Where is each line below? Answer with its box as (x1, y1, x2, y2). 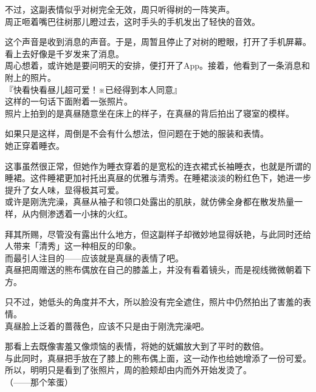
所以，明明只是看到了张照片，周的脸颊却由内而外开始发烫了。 (5, 363, 252, 376)
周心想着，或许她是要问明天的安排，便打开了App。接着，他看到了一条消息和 (5, 59, 311, 72)
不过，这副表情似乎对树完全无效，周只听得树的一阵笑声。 (5, 3, 235, 15)
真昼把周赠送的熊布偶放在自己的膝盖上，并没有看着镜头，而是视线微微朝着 (5, 263, 303, 276)
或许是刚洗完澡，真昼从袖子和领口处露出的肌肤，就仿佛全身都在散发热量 (5, 195, 294, 208)
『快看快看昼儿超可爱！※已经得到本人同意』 (5, 83, 182, 95)
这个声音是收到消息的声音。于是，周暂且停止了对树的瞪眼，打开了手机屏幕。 (5, 35, 311, 48)
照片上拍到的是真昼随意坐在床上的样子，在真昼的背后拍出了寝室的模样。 (5, 106, 294, 119)
